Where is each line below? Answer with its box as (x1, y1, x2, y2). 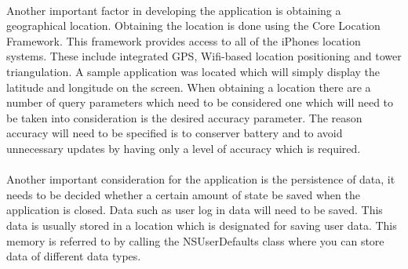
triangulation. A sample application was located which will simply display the (6, 63, 380, 79)
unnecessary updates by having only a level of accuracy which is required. (6, 140, 361, 156)
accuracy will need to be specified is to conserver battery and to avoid (6, 125, 343, 141)
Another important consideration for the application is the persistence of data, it (6, 171, 395, 187)
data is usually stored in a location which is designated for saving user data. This (6, 216, 397, 233)
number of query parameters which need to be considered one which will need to (6, 94, 394, 111)
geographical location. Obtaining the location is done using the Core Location (6, 17, 381, 34)
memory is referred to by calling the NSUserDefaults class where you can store (6, 232, 384, 249)
